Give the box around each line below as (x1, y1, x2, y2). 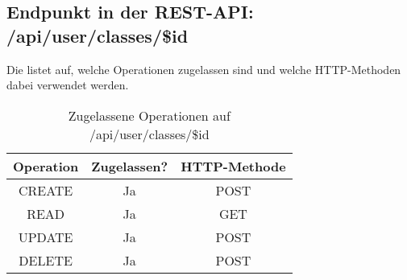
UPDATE (18, 227, 73, 246)
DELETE (19, 250, 73, 270)
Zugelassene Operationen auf (68, 105, 230, 125)
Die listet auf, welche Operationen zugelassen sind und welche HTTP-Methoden (6, 60, 401, 77)
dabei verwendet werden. (6, 76, 129, 93)
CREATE (18, 180, 73, 200)
